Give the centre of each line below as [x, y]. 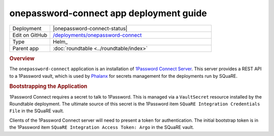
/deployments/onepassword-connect [97, 35]
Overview [22, 58]
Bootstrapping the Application [48, 86]
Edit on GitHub [30, 35]
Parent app [26, 48]
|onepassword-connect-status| [90, 28]
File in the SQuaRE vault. [37, 111]
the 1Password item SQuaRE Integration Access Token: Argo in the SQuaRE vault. [102, 127]
